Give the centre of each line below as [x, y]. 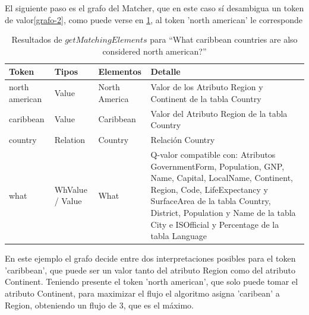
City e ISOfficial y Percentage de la [215, 224]
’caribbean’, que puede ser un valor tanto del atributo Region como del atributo [150, 270]
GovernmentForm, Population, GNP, [217, 166]
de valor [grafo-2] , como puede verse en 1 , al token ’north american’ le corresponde [154, 19]
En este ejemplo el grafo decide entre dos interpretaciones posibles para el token [150, 258]
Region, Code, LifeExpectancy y [209, 189]
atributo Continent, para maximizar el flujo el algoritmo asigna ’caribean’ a [142, 293]
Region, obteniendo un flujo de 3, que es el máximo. [99, 305]
